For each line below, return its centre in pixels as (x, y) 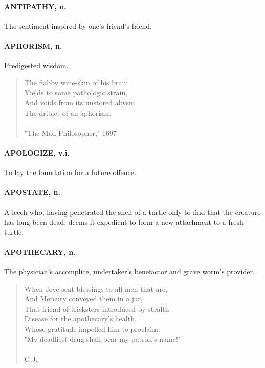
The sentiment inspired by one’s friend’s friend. (78, 25)
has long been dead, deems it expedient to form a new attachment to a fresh (124, 222)
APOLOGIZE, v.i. (37, 152)
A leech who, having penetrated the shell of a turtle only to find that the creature (132, 212)
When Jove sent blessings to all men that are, (96, 288)
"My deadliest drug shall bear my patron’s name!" (103, 339)
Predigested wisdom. (36, 65)
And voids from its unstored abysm (80, 102)
